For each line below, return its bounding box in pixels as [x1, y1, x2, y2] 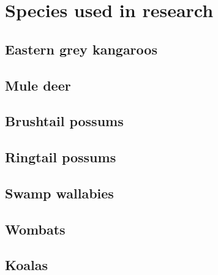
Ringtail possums [5, 148, 116, 167]
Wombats [5, 219, 66, 238]
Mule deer [5, 75, 71, 94]
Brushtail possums [5, 111, 124, 130]
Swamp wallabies [5, 183, 114, 202]
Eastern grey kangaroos [5, 39, 157, 58]
